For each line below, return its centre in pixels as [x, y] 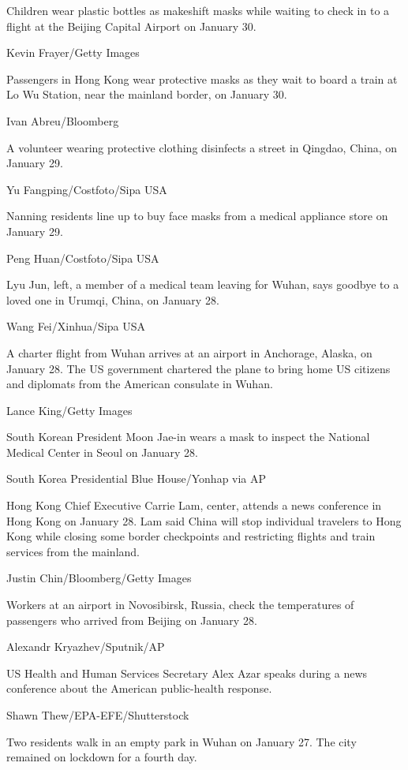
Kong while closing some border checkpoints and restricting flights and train [191, 536]
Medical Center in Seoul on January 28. [102, 452]
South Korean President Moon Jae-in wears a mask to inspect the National [188, 437]
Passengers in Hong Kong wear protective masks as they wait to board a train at [202, 78]
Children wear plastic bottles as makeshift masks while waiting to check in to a [198, 10]
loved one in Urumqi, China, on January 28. [113, 299]
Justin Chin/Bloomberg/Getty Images [99, 578]
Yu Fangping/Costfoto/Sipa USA [87, 189]
